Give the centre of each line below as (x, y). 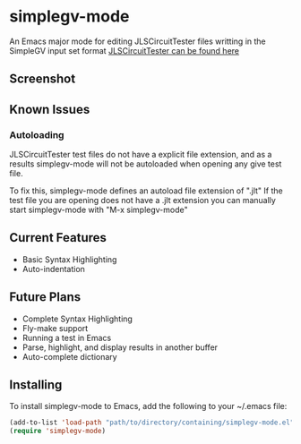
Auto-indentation (53, 269)
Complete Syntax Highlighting (77, 319)
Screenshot (43, 79)
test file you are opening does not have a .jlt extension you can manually (142, 201)
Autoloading (37, 134)
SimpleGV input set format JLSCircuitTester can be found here (125, 50)
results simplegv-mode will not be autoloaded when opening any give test (146, 164)
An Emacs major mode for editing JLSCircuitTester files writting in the (138, 41)
